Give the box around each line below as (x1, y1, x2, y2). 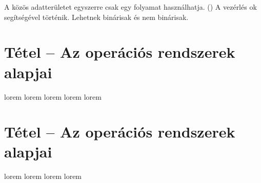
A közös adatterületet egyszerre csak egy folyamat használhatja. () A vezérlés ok (4, 2, 257, 12)
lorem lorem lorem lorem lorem (4, 91, 102, 102)
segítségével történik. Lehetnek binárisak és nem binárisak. (4, 11, 189, 22)
